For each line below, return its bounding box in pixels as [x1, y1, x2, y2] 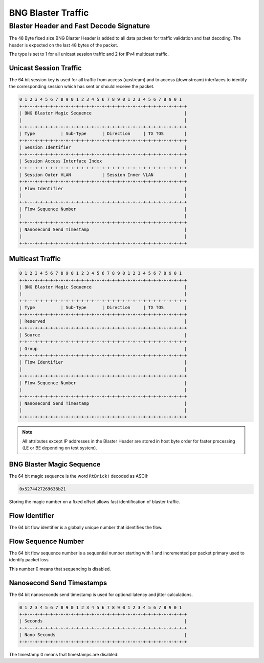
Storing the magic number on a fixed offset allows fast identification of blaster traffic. [9, 499, 180, 505]
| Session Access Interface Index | [19, 158, 187, 164]
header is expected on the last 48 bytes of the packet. [9, 42, 118, 48]
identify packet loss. [9, 557, 50, 563]
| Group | [19, 346, 187, 352]
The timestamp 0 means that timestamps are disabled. [9, 651, 119, 657]
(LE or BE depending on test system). [22, 445, 97, 451]
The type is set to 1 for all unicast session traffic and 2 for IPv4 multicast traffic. [9, 51, 169, 57]
